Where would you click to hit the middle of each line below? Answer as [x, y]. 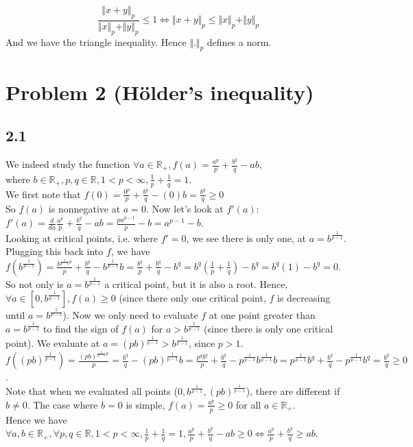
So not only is [35, 283]
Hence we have [36, 419]
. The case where [62, 404]
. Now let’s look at [185, 209]
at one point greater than [262, 314]
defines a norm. [239, 41]
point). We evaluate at [53, 343]
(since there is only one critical [269, 329]
